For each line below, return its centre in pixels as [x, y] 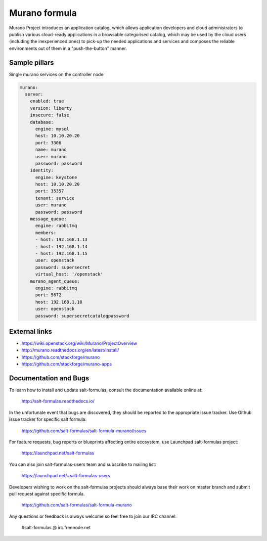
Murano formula [43, 13]
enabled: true [47, 101]
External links [31, 331]
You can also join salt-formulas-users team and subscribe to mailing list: [83, 464]
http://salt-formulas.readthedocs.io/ [58, 401]
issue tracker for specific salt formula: [48, 419]
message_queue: [48, 219]
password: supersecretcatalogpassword [82, 316]
